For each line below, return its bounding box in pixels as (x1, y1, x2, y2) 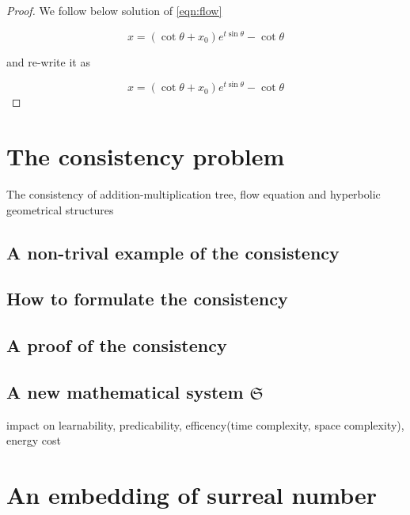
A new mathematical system (6, 379, 244, 403)
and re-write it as (6, 53, 90, 70)
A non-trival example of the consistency (6, 240, 340, 264)
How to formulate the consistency (6, 286, 288, 311)
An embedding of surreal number (6, 479, 378, 511)
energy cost (6, 432, 61, 449)
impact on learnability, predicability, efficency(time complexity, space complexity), (6, 416, 404, 433)
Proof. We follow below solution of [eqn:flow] (6, 2, 222, 18)
